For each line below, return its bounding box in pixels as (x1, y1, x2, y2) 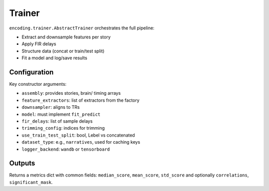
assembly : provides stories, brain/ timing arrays (21, 90, 121, 96)
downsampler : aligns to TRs (21, 104, 80, 110)
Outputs (9, 159, 35, 168)
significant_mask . (9, 179, 53, 185)
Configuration (9, 68, 54, 76)
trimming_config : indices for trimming (21, 125, 105, 131)
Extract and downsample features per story (21, 34, 111, 40)
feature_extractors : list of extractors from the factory (21, 97, 139, 103)
